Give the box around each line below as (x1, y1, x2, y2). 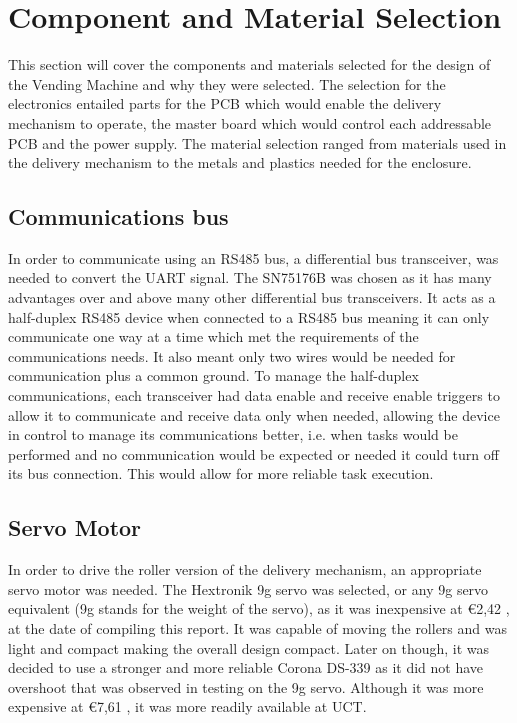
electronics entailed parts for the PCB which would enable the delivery (8, 93, 442, 114)
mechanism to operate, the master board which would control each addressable (8, 112, 492, 133)
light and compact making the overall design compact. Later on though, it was (8, 637, 490, 658)
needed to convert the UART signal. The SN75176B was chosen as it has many (8, 267, 492, 288)
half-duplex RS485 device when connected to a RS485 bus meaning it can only (8, 306, 490, 327)
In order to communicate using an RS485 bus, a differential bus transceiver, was (8, 247, 499, 268)
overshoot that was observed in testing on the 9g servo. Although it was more (8, 676, 484, 697)
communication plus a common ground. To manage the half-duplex (8, 365, 419, 386)
